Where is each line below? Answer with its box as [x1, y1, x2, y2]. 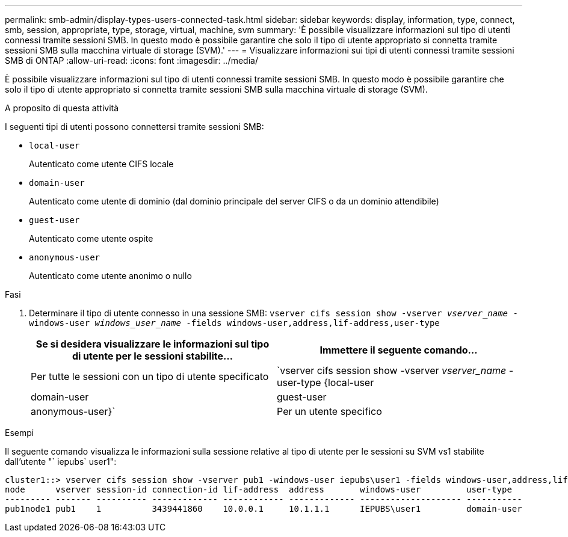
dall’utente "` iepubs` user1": [5, 456, 117, 467]
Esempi [5, 428, 34, 438]
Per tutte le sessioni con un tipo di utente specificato [31, 370, 269, 382]
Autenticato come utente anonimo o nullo [29, 271, 192, 281]
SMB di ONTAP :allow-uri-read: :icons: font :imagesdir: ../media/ [5, 55, 258, 66]
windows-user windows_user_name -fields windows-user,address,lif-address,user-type [29, 318, 440, 328]
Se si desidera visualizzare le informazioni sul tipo [35, 338, 270, 350]
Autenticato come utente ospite [29, 233, 153, 244]
